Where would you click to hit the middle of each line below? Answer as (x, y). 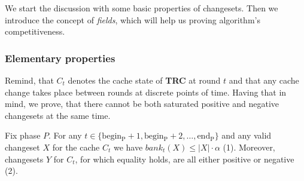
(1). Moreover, (249, 147)
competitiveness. (35, 31)
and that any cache (264, 80)
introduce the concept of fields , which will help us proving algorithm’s (133, 19)
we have (128, 147)
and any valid (247, 135)
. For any (65, 135)
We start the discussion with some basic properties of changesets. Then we (142, 8)
